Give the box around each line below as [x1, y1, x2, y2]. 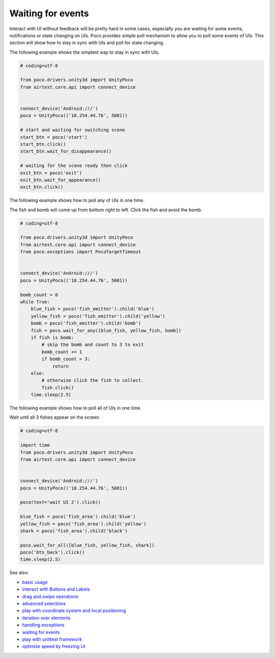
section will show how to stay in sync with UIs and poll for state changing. [9, 40, 164, 46]
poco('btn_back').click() [20, 549, 85, 555]
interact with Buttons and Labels [22, 586, 90, 592]
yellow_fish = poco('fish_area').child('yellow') [20, 521, 147, 527]
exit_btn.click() [20, 184, 64, 190]
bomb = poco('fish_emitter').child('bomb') [31, 321, 141, 326]
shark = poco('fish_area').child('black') [20, 528, 128, 533]
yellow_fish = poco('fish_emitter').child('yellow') [31, 313, 166, 319]
